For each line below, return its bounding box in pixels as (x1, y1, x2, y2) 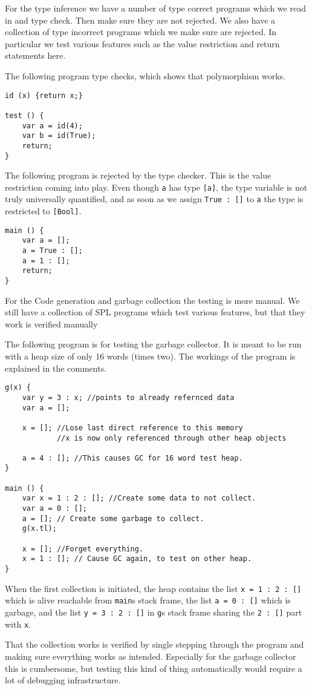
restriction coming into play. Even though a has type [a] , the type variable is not (5, 180, 308, 193)
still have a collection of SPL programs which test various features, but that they (5, 306, 305, 318)
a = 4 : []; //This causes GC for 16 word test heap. (22, 453, 243, 462)
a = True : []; (22, 246, 83, 255)
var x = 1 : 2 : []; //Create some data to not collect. (22, 494, 256, 503)
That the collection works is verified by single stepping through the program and (5, 638, 304, 651)
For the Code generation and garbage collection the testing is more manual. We (5, 294, 300, 306)
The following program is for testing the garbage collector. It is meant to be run (5, 338, 302, 350)
